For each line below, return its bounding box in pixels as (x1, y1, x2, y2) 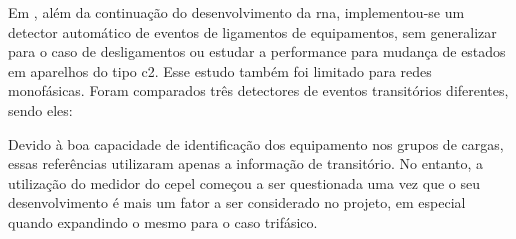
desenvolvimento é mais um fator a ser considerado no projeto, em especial (8, 192, 466, 213)
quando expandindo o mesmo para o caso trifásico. (8, 211, 318, 232)
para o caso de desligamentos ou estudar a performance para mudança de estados (8, 41, 506, 62)
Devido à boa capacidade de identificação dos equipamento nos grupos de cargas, (8, 133, 504, 154)
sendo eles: (8, 99, 73, 120)
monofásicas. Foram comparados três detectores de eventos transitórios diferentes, (8, 80, 509, 101)
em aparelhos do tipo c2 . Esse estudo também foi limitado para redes (8, 60, 432, 81)
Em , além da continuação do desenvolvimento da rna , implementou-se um (8, 2, 465, 22)
